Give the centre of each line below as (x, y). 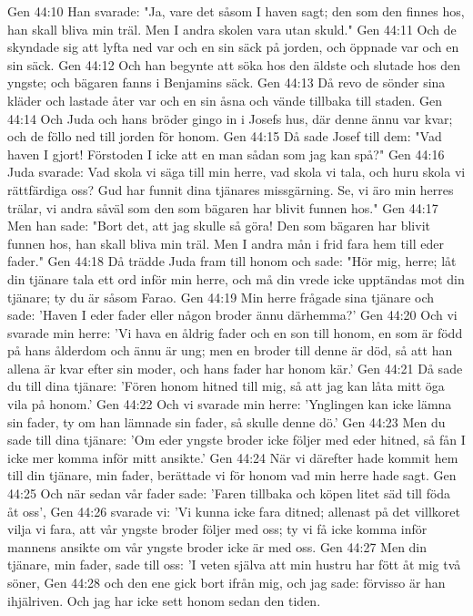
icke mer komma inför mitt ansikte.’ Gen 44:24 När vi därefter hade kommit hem (233, 457)
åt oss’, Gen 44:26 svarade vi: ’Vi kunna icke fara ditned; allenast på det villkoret (234, 511)
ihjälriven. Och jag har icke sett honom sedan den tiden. (164, 600)
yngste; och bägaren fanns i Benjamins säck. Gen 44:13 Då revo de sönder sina (226, 82)
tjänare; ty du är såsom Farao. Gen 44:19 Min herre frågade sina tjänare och (221, 297)
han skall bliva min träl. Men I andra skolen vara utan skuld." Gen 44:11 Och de (232, 29)
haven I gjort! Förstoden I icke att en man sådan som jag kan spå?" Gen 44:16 (226, 154)
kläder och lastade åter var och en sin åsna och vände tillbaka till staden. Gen (225, 100)
